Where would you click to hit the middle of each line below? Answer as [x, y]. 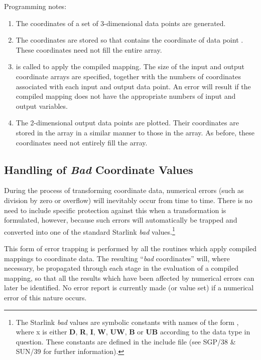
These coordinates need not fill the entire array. [89, 49]
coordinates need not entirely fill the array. [82, 142]
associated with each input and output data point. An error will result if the [133, 86]
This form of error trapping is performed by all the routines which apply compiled [130, 248]
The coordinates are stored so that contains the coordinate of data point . [129, 40]
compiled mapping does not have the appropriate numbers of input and [126, 96]
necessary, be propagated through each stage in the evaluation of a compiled [121, 268]
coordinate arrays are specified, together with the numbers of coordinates [128, 76]
